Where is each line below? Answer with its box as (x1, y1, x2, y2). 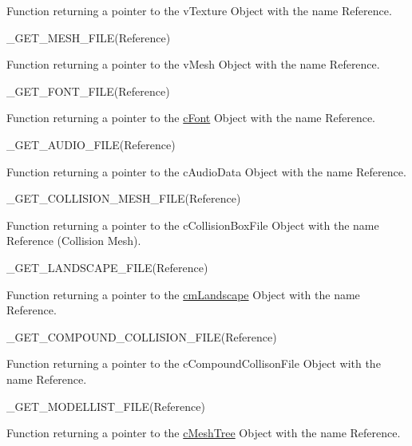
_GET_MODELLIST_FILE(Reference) (6, 397, 205, 414)
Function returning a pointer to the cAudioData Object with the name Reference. (6, 163, 406, 180)
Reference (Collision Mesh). (6, 232, 141, 249)
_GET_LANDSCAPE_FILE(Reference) (6, 259, 208, 275)
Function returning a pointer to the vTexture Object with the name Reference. (6, 2, 392, 18)
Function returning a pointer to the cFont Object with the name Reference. (6, 109, 376, 126)
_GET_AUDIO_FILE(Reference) (6, 136, 176, 152)
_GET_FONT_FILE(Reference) (6, 82, 170, 99)
